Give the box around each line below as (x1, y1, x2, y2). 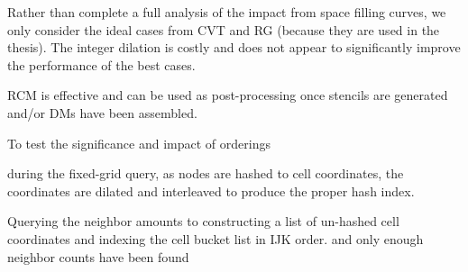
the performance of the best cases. (7, 55, 196, 74)
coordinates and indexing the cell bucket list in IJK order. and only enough (7, 229, 424, 248)
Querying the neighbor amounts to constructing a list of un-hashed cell (7, 212, 399, 231)
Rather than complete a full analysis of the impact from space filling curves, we (7, 3, 446, 21)
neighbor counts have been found (7, 247, 189, 266)
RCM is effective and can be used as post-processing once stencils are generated (7, 86, 448, 104)
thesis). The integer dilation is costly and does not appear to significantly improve (7, 38, 461, 57)
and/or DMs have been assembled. (7, 103, 197, 122)
